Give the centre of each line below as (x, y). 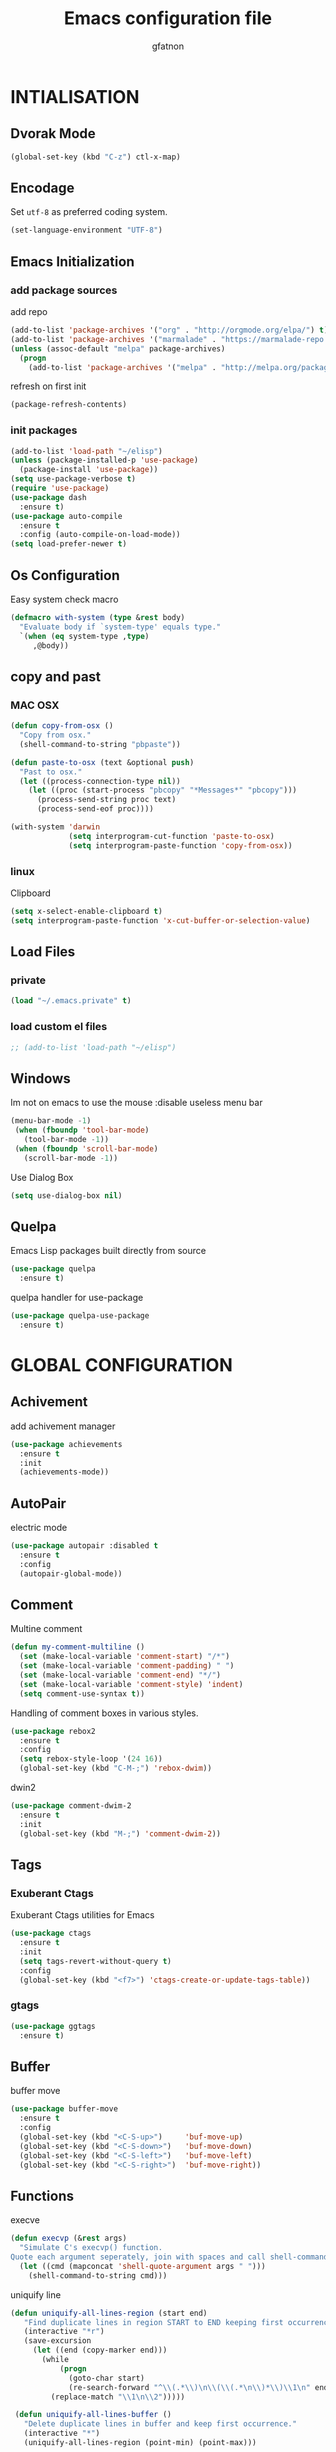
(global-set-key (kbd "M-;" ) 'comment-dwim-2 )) (120, 1833)
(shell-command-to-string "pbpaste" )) (100, 744)
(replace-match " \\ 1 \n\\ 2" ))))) (118, 2397)
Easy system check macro (64, 599)
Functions (42, 2195)
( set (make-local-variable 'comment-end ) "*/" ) (120, 1675)
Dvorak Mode (53, 133)
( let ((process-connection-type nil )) (100, 781)
